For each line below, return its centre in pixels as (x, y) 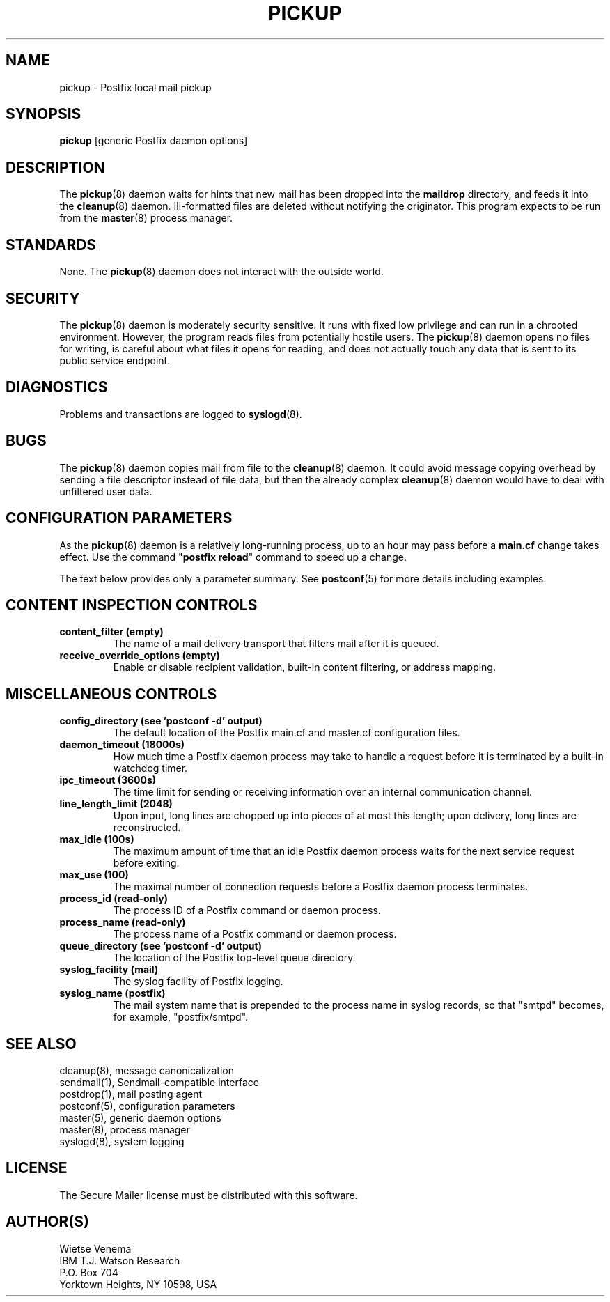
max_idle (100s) (97, 839)
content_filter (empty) (111, 632)
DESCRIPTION (55, 167)
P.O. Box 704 (89, 1272)
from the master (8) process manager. (146, 218)
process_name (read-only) (123, 922)
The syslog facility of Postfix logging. (198, 982)
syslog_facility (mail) (109, 970)
